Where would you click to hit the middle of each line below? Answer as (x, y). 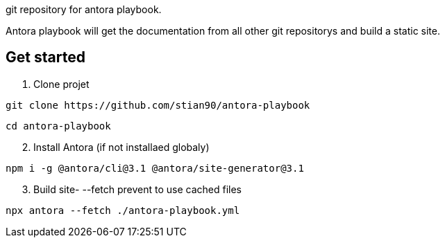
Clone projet (61, 84)
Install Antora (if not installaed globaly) (121, 147)
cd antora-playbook (58, 126)
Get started (45, 57)
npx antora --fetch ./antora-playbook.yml (123, 210)
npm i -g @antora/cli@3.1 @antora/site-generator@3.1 (155, 168)
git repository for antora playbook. (84, 9)
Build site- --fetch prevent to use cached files (138, 189)
